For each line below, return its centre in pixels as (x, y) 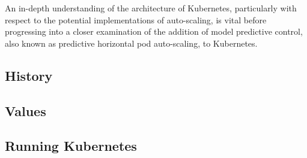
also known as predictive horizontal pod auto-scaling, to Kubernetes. (131, 43)
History (29, 75)
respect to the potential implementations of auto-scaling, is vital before (136, 19)
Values (26, 110)
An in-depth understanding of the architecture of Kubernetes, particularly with (151, 8)
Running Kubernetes (71, 146)
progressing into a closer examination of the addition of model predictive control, (154, 31)
